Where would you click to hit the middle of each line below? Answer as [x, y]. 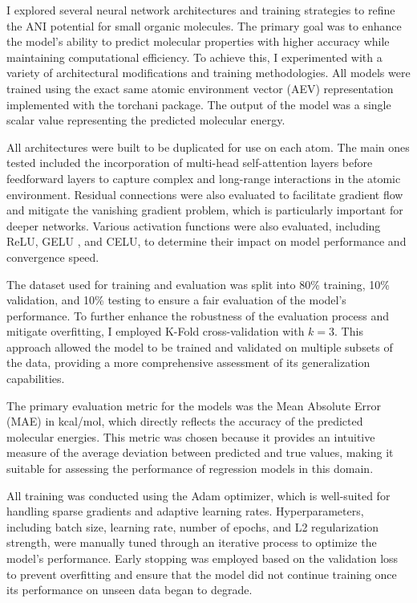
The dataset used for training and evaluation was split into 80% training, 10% [198, 284]
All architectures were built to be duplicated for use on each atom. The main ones [208, 147]
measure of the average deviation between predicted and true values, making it [200, 452]
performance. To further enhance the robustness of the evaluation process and [198, 315]
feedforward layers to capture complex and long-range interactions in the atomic [204, 178]
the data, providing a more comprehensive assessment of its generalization [188, 363]
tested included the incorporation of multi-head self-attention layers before [190, 163]
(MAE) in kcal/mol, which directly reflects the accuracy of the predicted [185, 421]
